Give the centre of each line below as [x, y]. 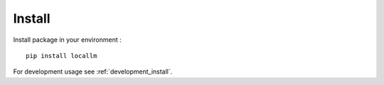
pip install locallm [62, 56]
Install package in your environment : [67, 40]
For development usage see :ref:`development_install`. [93, 72]
